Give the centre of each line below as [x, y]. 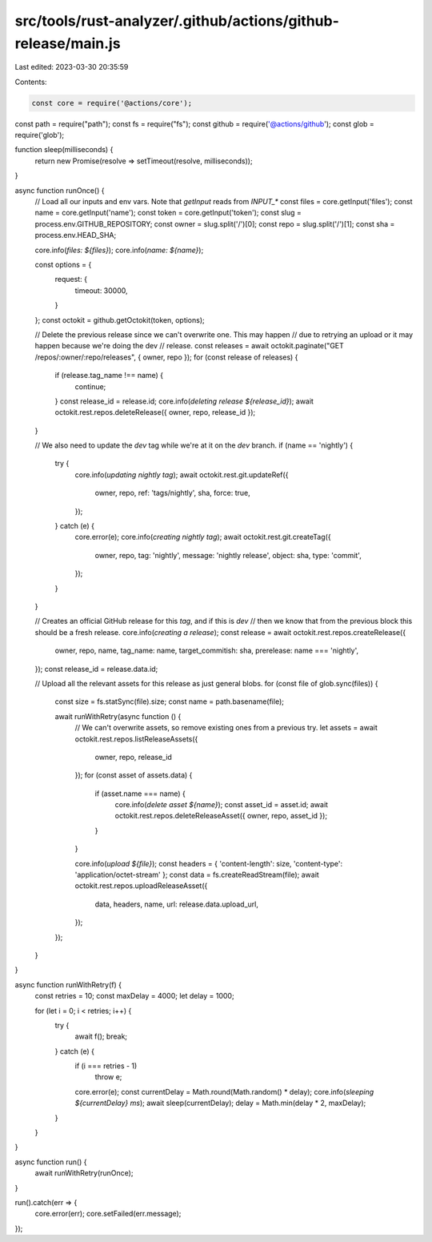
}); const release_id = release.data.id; [96, 669]
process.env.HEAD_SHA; [76, 235]
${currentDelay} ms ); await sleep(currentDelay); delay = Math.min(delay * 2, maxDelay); [220, 1103]
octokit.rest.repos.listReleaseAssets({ [136, 739]
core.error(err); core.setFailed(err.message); [108, 1214]
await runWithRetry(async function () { [118, 716]
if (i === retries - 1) [106, 1066]
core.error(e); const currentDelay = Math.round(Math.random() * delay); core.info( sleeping [224, 1091]
